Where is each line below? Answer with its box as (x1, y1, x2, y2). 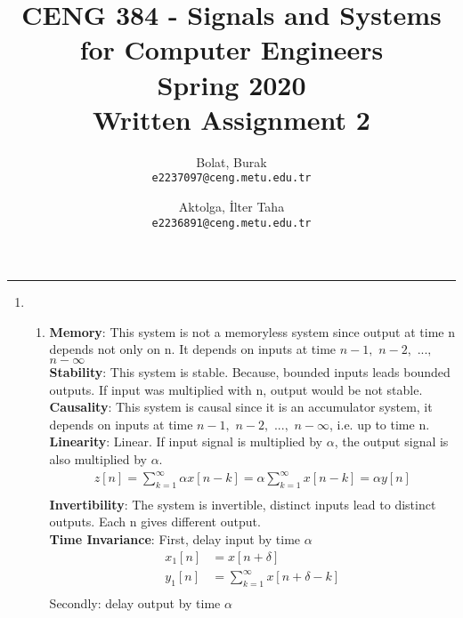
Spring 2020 (157, 66, 306, 102)
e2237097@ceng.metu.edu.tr (151, 172, 312, 185)
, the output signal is (334, 432, 449, 451)
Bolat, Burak (196, 152, 267, 171)
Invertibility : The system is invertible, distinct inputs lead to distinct (49, 494, 436, 513)
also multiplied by (49, 449, 147, 468)
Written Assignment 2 (93, 100, 370, 137)
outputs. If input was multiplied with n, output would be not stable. (49, 380, 423, 398)
